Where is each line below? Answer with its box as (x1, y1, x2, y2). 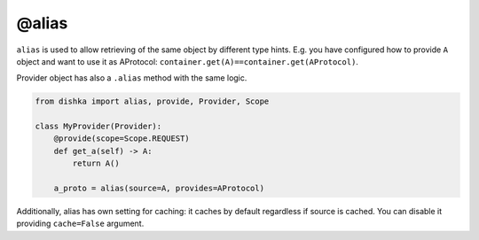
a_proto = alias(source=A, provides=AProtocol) (53, 183, 265, 194)
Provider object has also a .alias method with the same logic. (16, 73, 247, 83)
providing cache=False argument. (16, 218, 145, 229)
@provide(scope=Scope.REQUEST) (53, 134, 190, 143)
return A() (72, 159, 120, 168)
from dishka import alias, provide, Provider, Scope (35, 97, 270, 106)
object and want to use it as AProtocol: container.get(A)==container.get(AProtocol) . (16, 56, 359, 66)
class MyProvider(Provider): (35, 121, 162, 132)
